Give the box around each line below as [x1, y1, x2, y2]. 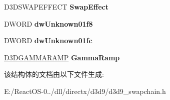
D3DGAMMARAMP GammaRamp [4, 52, 120, 62]
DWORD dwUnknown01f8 [4, 18, 93, 29]
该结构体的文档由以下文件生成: [4, 69, 104, 79]
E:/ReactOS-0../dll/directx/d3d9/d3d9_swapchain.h [4, 85, 166, 96]
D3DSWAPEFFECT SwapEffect [4, 2, 108, 12]
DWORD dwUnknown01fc [4, 35, 92, 46]
